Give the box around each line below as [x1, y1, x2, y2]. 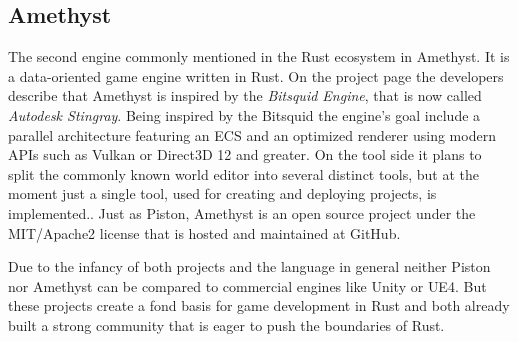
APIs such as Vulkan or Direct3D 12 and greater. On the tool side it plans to [8, 144, 482, 165]
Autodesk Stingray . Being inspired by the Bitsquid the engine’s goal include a [8, 104, 481, 125]
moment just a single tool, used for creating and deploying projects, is [8, 183, 437, 204]
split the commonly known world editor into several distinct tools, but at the [8, 163, 479, 184]
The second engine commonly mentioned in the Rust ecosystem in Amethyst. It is [8, 46, 510, 67]
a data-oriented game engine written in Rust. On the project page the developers [8, 65, 504, 86]
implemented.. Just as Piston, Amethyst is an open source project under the [8, 202, 476, 223]
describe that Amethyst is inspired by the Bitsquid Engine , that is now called [8, 85, 482, 106]
